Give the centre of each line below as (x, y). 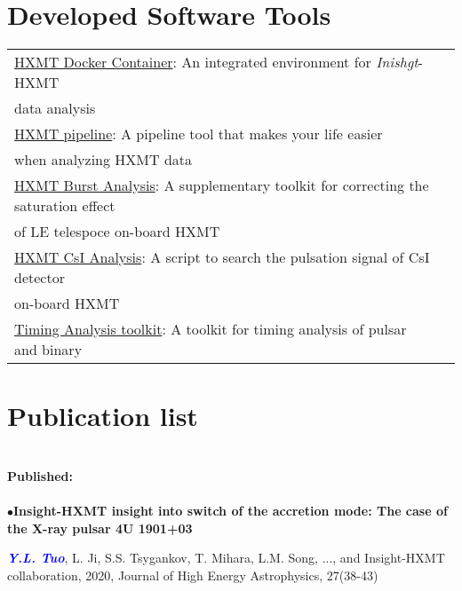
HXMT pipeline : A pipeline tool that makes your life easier (199, 134)
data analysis (55, 108)
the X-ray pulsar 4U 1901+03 (100, 528)
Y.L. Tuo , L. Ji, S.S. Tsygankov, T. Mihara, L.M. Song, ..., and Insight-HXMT (226, 558)
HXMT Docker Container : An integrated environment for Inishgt (216, 62)
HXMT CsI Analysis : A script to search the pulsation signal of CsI (222, 257)
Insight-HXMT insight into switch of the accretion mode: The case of (231, 511)
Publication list (103, 416)
